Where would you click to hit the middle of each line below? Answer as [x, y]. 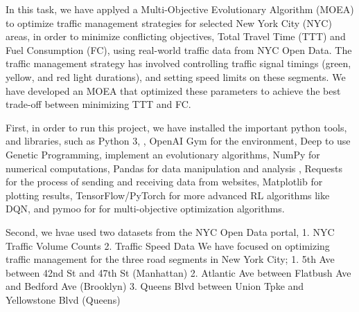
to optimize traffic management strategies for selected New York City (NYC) [169, 22]
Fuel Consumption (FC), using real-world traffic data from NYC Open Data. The [179, 49]
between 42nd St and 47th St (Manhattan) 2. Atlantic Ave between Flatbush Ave [178, 272]
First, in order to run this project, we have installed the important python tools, [176, 127]
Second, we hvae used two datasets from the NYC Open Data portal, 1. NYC [170, 231]
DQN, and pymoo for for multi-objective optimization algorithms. [145, 209]
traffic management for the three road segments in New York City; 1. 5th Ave [170, 259]
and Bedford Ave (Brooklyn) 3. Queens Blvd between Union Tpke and [155, 286]
